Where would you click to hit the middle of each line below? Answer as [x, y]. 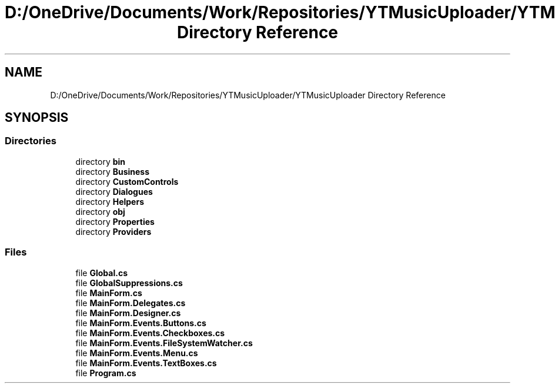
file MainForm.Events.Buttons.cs [141, 323]
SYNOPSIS [37, 118]
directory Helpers [110, 201]
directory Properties [115, 221]
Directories [31, 141]
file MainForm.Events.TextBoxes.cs [146, 363]
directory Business [113, 171]
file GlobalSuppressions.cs [129, 283]
